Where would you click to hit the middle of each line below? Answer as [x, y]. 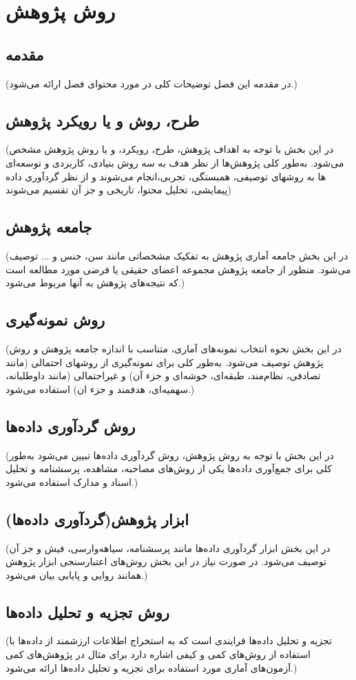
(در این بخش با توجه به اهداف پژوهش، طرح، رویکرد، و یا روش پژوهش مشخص [170, 149]
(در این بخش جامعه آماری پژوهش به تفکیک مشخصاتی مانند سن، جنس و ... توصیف [177, 255]
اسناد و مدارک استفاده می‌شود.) [72, 481]
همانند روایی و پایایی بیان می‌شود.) [77, 574]
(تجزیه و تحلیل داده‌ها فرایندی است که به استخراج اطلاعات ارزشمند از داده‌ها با [169, 640]
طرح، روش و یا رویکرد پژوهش [103, 120]
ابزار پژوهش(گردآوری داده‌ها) [97, 519]
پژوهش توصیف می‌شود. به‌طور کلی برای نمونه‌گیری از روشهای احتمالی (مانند [165, 362]
